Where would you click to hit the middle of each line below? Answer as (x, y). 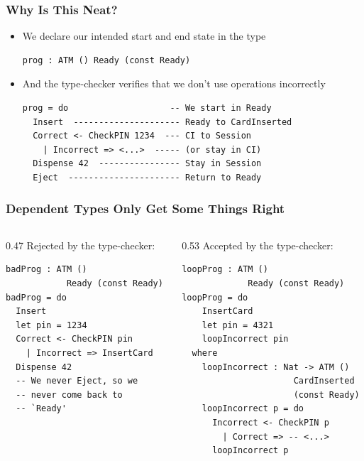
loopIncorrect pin (245, 339)
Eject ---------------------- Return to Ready (147, 177)
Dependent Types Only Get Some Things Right (145, 208)
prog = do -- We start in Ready (147, 108)
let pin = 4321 (238, 325)
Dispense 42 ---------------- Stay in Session (147, 164)
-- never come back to (69, 395)
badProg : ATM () (46, 270)
